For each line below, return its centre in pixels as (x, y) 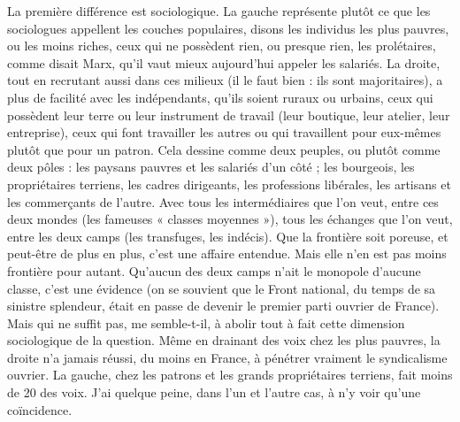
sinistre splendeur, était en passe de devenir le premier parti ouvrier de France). (223, 306)
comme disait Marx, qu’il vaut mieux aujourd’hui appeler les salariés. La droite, (224, 62)
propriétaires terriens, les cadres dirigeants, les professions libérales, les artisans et (229, 184)
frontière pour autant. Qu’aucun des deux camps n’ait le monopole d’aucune (214, 270)
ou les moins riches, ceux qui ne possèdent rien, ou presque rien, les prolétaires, (222, 46)
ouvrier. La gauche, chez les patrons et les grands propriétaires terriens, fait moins (230, 375)
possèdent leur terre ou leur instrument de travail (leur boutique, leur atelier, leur (229, 115)
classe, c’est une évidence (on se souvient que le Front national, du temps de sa (222, 288)
